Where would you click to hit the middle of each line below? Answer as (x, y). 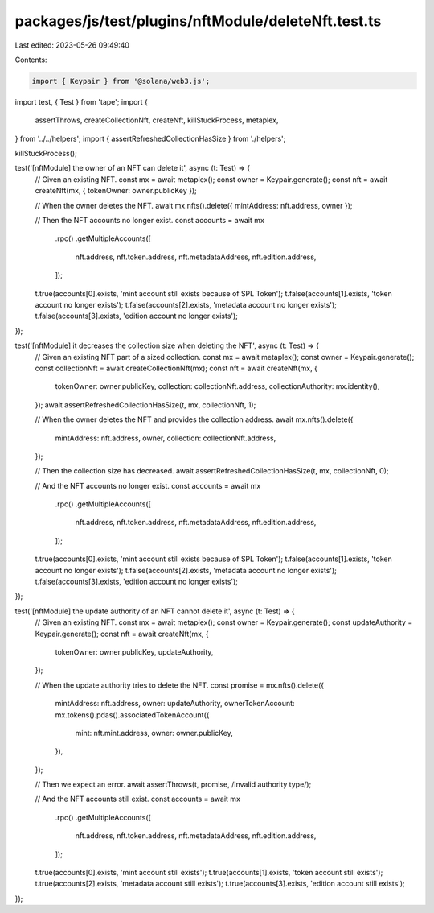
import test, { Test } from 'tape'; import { (82, 101)
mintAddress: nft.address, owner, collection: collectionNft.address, (166, 438)
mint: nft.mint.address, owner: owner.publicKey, (154, 733)
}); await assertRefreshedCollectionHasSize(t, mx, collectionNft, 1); (145, 405)
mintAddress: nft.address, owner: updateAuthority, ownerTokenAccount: (175, 704)
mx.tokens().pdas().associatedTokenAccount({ (132, 715)
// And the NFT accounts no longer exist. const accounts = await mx (148, 485)
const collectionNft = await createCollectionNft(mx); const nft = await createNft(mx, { (176, 368)
